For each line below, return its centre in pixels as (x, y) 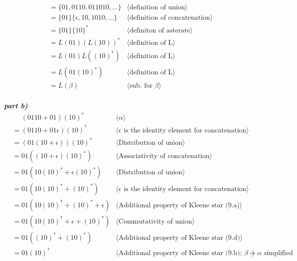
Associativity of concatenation (164, 156)
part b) (16, 106)
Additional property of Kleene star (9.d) (179, 238)
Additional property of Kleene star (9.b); (180, 253)
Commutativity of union (155, 221)
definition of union (157, 8)
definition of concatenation (170, 18)
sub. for (141, 86)
